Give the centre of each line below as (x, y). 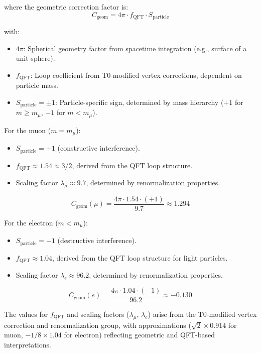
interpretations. (28, 344)
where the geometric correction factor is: (66, 7)
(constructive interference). (99, 148)
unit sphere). (35, 58)
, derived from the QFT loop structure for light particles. (140, 257)
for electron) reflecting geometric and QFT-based (140, 335)
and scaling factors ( (98, 314)
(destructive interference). (97, 240)
